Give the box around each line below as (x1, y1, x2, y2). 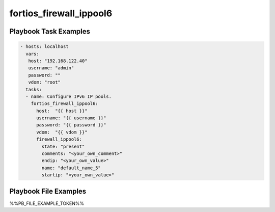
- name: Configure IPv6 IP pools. (25, 93, 112, 99)
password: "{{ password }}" (36, 122, 106, 128)
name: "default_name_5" (41, 165, 101, 171)
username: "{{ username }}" (36, 115, 106, 121)
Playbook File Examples (9, 187, 87, 196)
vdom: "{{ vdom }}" (36, 129, 88, 135)
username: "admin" (28, 65, 74, 71)
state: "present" (41, 143, 85, 149)
